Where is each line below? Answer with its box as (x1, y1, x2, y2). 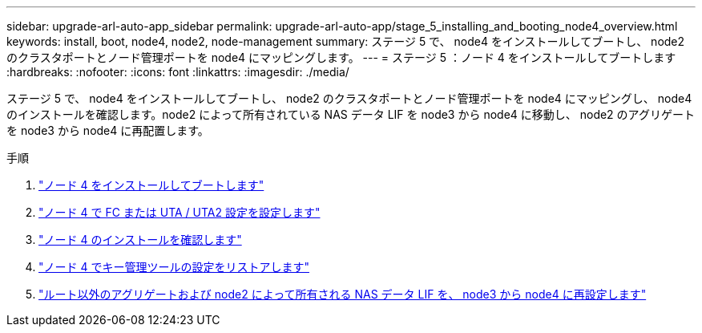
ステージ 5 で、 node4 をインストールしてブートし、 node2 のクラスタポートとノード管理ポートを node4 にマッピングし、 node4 (6, 91, 692, 105)
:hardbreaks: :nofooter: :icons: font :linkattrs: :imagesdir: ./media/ (6, 65, 349, 79)
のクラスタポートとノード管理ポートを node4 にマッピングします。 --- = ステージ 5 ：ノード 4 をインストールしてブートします (6, 51, 676, 64)
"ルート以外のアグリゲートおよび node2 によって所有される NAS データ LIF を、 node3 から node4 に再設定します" (38, 287, 647, 301)
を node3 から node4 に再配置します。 (6, 124, 209, 137)
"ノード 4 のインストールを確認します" (38, 233, 242, 246)
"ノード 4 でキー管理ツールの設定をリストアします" (38, 260, 309, 274)
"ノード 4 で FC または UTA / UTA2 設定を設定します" (38, 205, 321, 219)
